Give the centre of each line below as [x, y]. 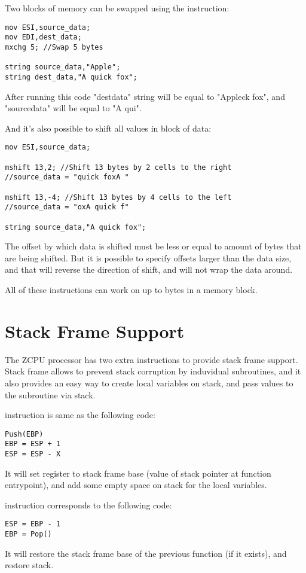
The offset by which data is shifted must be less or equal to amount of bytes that [153, 246]
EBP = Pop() [28, 534]
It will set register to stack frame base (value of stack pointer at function [138, 473]
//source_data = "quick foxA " [67, 177]
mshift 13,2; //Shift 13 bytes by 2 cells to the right [118, 167]
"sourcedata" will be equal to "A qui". [73, 108]
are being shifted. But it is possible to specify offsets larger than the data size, [148, 257]
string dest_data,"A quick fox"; [71, 77]
